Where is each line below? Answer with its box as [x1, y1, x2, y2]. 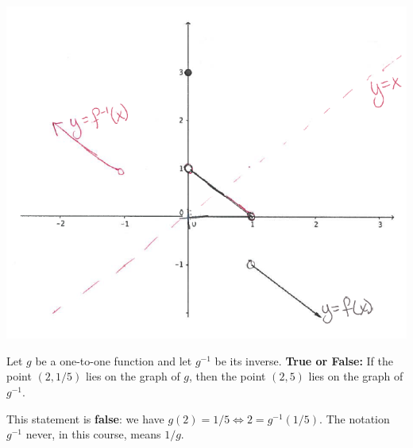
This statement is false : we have [6, 410, 164, 427]
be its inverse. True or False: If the [214, 352, 394, 369]
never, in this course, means [25, 426, 161, 442]
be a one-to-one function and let [35, 352, 192, 369]
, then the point [189, 368, 266, 384]
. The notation [319, 410, 390, 427]
